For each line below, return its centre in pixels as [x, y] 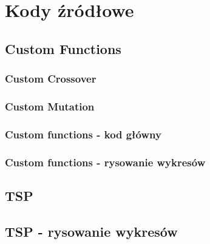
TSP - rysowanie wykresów [91, 231]
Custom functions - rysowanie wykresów [105, 162]
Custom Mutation [50, 106]
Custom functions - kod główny [83, 134]
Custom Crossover [51, 79]
